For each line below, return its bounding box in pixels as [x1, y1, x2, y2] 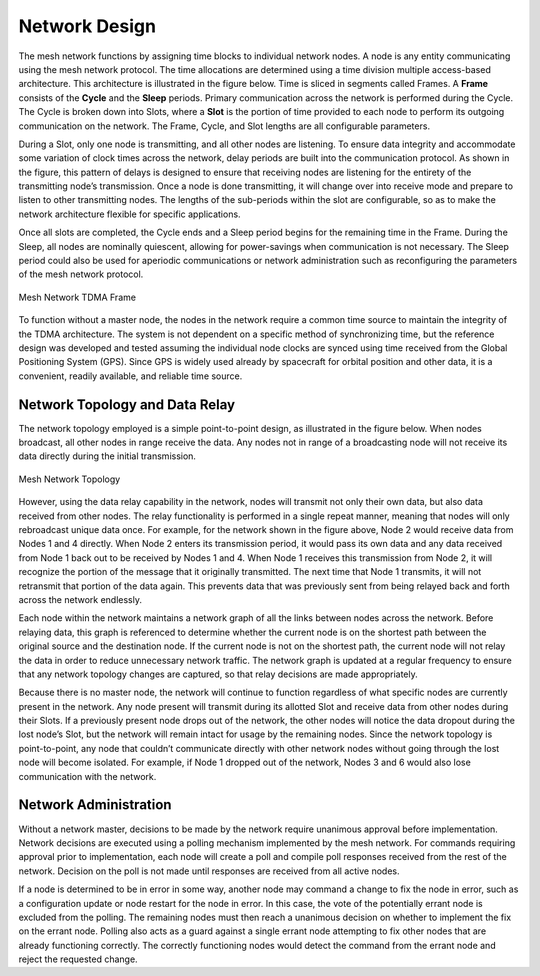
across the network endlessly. [18, 593, 142, 605]
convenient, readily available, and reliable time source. [18, 370, 243, 382]
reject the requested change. [18, 953, 139, 965]
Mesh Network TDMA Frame [18, 291, 137, 303]
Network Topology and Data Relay [18, 396, 235, 413]
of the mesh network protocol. [18, 268, 144, 280]
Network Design [18, 15, 157, 37]
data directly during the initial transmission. [18, 450, 197, 462]
